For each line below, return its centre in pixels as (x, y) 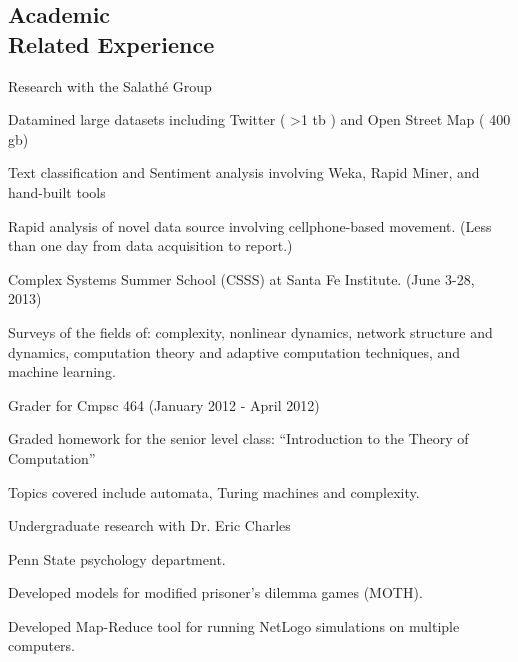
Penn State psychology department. (117, 558)
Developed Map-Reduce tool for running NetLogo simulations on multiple (234, 625)
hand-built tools (57, 191)
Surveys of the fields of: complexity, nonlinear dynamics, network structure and (250, 331)
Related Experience (111, 43)
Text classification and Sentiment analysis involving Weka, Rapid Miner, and (244, 172)
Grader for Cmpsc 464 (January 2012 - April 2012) (164, 404)
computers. (42, 645)
